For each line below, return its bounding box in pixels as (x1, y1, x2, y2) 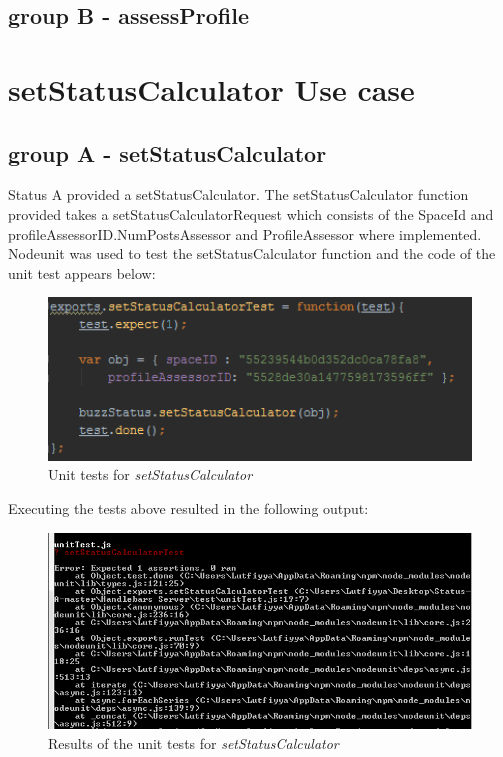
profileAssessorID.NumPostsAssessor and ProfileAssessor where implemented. (8, 223, 482, 244)
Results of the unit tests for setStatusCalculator (48, 732, 339, 753)
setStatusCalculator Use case (8, 68, 415, 109)
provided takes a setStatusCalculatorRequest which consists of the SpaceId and (8, 203, 494, 224)
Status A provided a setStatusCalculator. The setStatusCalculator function (8, 184, 469, 205)
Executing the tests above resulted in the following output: (8, 497, 369, 518)
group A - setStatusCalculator (8, 137, 327, 168)
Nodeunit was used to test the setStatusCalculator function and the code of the (8, 243, 496, 264)
